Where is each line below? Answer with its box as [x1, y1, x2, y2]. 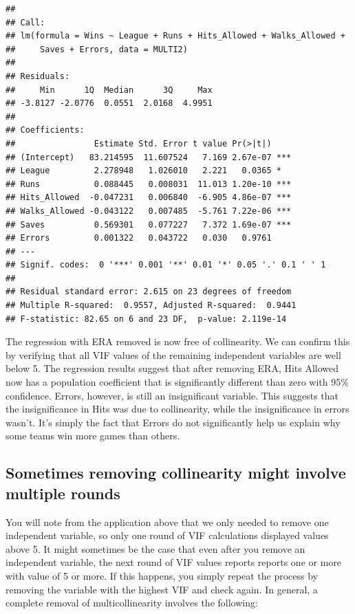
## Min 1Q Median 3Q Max [6, 85, 213, 95]
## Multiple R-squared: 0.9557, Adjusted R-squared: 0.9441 [6, 300, 297, 311]
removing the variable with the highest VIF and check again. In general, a [6, 582, 318, 596]
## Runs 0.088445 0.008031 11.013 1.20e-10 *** [6, 179, 292, 189]
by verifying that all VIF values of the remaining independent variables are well [6, 347, 341, 362]
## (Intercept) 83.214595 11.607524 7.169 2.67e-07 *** [6, 152, 292, 162]
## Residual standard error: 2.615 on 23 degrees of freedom [6, 287, 292, 297]
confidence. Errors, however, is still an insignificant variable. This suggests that [6, 388, 339, 402]
